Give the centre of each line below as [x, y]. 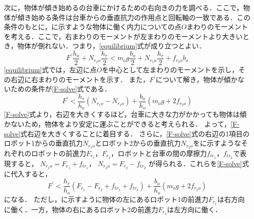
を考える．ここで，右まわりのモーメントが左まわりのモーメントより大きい [123, 36]
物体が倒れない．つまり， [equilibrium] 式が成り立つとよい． [112, 46]
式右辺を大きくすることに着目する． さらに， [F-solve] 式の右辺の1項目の [135, 133]
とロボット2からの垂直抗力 [138, 143]
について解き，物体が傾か [197, 79]
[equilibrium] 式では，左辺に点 [50, 70]
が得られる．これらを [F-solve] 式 [199, 163]
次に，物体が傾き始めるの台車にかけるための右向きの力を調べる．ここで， [124, 7]
